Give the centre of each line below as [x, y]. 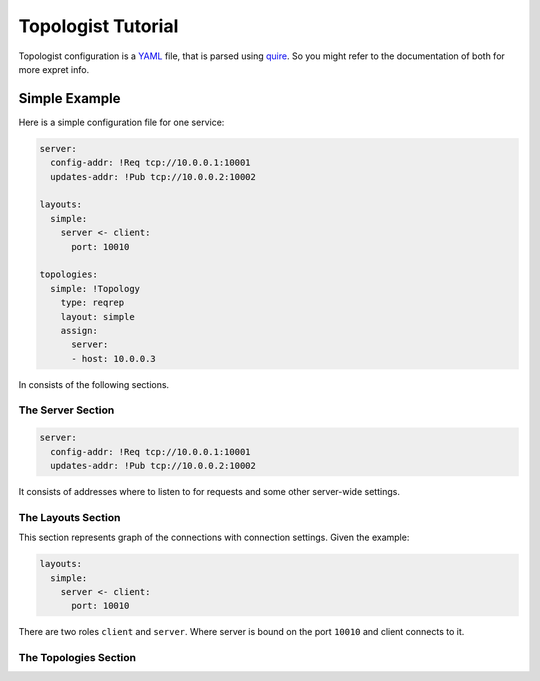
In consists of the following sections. [94, 384]
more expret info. [54, 69]
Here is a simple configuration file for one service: [121, 122]
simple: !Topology [95, 288]
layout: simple [97, 316]
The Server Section [66, 410]
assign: [79, 330]
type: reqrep [92, 303]
